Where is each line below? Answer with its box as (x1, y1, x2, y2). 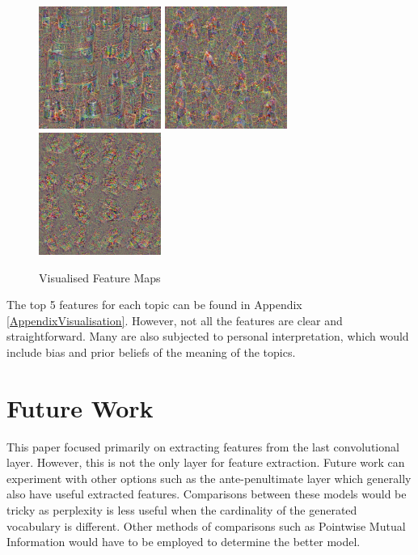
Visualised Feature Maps (39, 269, 161, 286)
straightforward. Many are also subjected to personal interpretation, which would (6, 328, 409, 345)
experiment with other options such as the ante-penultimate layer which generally (6, 469, 412, 486)
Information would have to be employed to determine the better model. (6, 533, 361, 550)
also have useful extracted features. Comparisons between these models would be (6, 485, 407, 502)
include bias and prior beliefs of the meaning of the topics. (6, 343, 296, 360)
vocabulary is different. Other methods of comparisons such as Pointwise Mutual (6, 517, 406, 534)
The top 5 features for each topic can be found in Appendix (6, 296, 302, 313)
